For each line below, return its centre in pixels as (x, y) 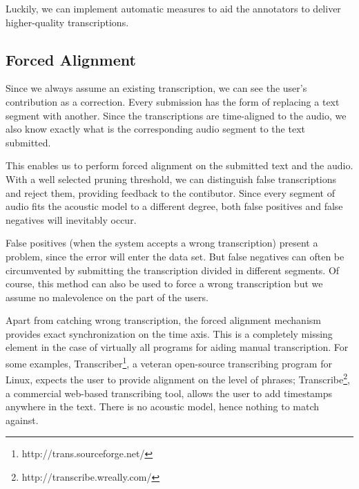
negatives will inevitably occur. (71, 219)
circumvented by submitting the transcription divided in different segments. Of (173, 270)
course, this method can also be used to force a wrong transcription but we (164, 284)
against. (22, 420)
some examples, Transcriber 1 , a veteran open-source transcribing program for (169, 362)
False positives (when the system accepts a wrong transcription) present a (162, 243)
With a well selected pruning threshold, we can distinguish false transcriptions (171, 179)
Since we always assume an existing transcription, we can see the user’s (156, 88)
